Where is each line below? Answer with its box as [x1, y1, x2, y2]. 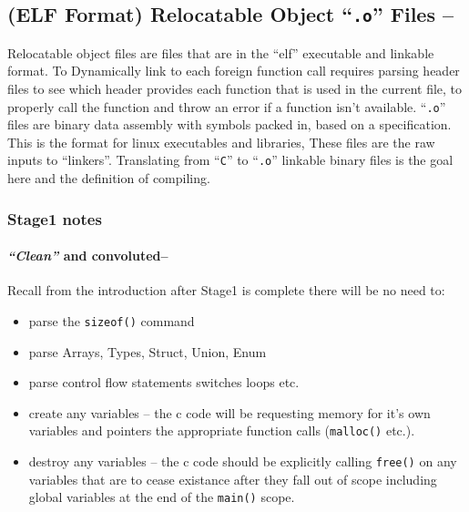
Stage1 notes [7, 207, 102, 230]
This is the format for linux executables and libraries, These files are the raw [7, 132, 435, 151]
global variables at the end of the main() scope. [28, 487, 295, 507]
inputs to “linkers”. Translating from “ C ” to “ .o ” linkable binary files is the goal [7, 150, 454, 169]
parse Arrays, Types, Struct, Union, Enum [28, 342, 267, 361]
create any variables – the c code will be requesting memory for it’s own [28, 403, 431, 422]
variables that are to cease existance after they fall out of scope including [28, 469, 437, 488]
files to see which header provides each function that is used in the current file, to [7, 78, 463, 97]
